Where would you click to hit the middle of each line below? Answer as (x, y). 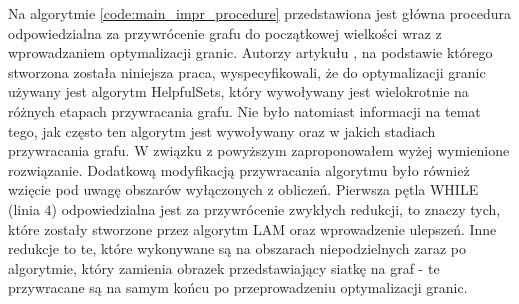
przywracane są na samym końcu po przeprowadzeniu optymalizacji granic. (238, 287)
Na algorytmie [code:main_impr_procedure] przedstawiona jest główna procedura (259, 13)
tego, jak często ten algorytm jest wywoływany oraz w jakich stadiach (222, 130)
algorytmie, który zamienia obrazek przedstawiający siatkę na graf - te (224, 267)
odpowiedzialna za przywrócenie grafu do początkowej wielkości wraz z (225, 32)
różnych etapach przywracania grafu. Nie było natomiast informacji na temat (244, 110)
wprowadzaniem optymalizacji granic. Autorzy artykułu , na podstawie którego (250, 52)
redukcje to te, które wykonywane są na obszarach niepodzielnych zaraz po (237, 248)
